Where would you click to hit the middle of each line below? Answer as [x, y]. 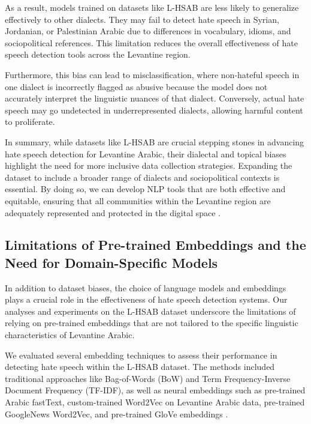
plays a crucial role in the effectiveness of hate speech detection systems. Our [146, 299]
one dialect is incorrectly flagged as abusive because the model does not [136, 86]
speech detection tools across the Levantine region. [98, 54]
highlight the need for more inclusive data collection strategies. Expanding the [149, 165]
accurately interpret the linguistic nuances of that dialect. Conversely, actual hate [155, 98]
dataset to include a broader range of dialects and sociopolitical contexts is [142, 177]
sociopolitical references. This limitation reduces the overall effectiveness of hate [152, 42]
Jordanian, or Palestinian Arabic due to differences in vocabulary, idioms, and [148, 31]
